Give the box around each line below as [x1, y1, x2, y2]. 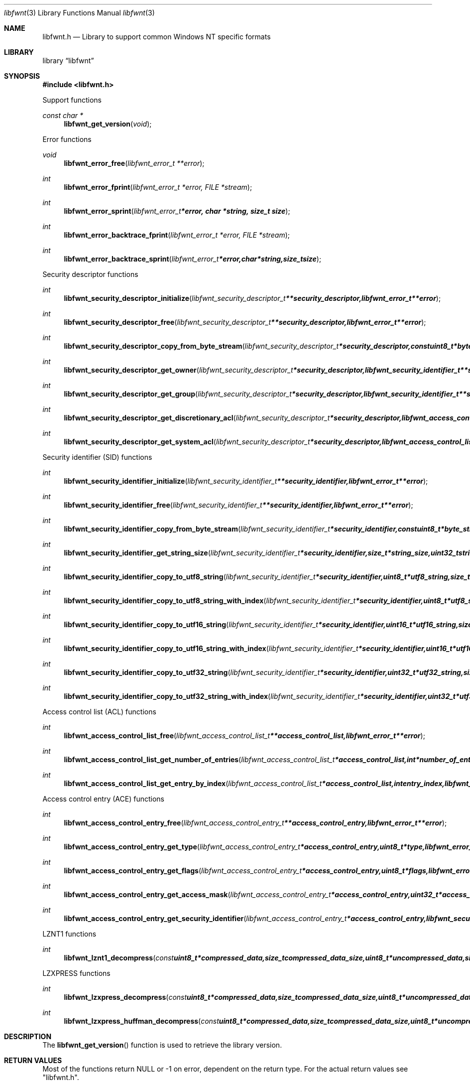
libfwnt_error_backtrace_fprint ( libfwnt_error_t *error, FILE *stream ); [64, 231, 290, 239]
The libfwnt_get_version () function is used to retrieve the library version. [42, 1041, 282, 1049]
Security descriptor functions [42, 270, 138, 278]
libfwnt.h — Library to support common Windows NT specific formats [42, 32, 271, 41]
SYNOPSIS [4, 72, 40, 80]
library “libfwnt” [42, 56, 94, 65]
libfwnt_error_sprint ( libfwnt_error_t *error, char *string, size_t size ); [64, 207, 290, 215]
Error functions [42, 135, 92, 143]
